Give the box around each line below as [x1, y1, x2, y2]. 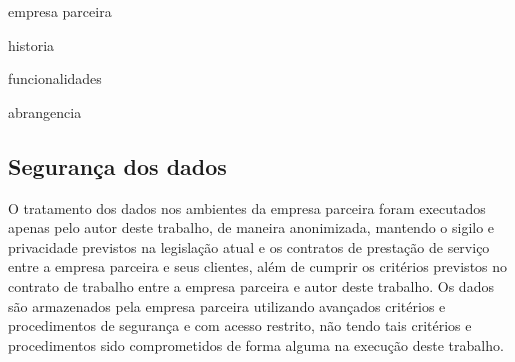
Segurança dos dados [8, 150, 227, 181]
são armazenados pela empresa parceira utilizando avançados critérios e [8, 295, 446, 316]
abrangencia [8, 101, 82, 122]
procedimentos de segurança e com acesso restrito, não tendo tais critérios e [8, 315, 472, 336]
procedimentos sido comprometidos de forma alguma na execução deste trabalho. [8, 334, 504, 355]
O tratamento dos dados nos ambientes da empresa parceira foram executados [8, 197, 486, 218]
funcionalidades [8, 68, 102, 89]
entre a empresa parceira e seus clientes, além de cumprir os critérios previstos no [8, 256, 508, 277]
